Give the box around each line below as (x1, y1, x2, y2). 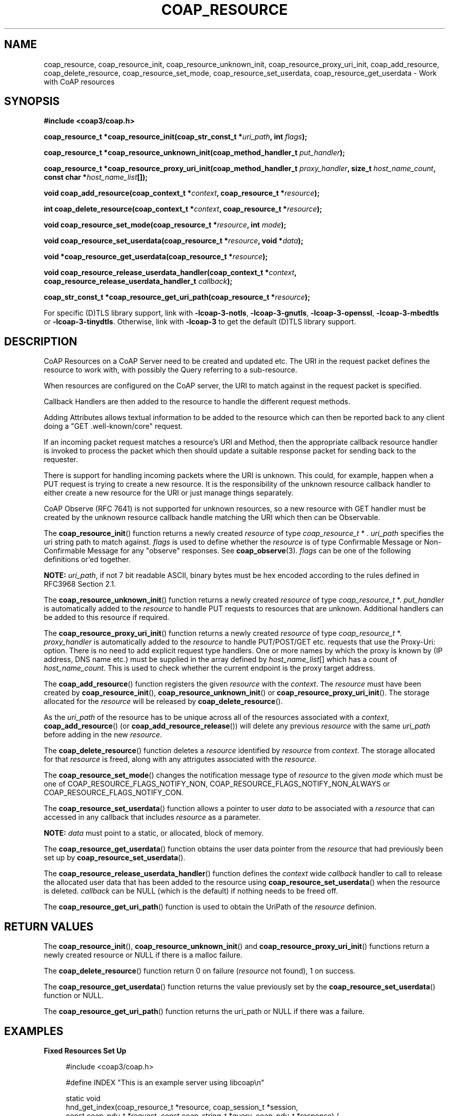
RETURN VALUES (4, 920, 94, 933)
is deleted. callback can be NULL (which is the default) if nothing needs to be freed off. (44, 886, 338, 896)
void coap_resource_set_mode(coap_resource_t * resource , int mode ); (44, 220, 287, 230)
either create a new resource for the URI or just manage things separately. (44, 488, 294, 498)
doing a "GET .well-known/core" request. (44, 422, 183, 431)
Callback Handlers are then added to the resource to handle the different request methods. (44, 397, 351, 406)
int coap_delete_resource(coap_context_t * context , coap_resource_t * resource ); (44, 204, 322, 214)
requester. (44, 455, 78, 464)
